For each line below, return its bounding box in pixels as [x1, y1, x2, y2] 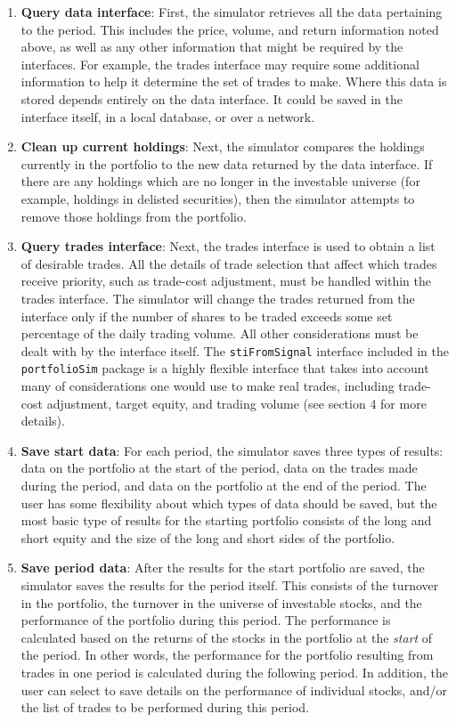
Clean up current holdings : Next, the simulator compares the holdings [20, 137, 425, 156]
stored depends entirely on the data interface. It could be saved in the [20, 89, 403, 108]
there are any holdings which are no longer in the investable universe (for [20, 172, 420, 191]
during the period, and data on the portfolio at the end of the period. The [20, 475, 427, 494]
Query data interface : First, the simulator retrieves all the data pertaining [20, 3, 443, 20]
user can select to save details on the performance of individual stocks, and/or [20, 680, 447, 699]
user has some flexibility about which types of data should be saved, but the [20, 493, 437, 512]
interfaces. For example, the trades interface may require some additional [20, 54, 419, 73]
